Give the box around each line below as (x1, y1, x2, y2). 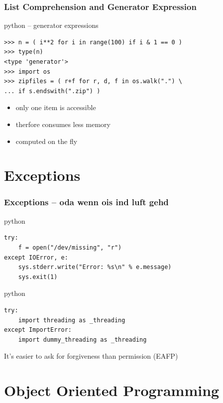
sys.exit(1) (18, 273, 58, 280)
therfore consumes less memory (15, 119, 111, 129)
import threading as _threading (18, 316, 125, 324)
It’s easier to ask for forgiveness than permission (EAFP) (4, 351, 178, 361)
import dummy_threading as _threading (18, 336, 147, 343)
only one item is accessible (15, 102, 96, 113)
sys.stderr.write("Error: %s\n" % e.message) (18, 264, 172, 271)
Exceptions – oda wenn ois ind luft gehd (4, 196, 169, 208)
